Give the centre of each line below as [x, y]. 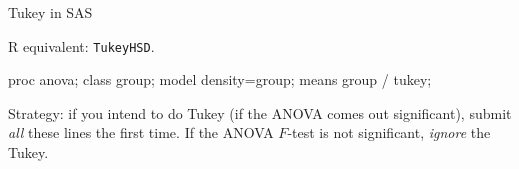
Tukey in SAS [50, 12]
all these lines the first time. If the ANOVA [141, 132]
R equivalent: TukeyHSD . [81, 45]
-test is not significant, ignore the [389, 132]
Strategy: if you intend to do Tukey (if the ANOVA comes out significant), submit [260, 112]
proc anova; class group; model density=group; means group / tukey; [220, 79]
